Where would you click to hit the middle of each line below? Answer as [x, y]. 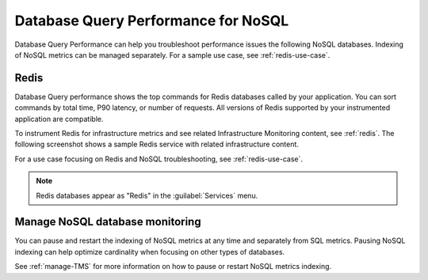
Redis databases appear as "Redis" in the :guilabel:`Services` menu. [147, 195]
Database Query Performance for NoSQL [152, 21]
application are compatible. [59, 119]
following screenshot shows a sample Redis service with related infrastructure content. [157, 144]
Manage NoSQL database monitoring [108, 222]
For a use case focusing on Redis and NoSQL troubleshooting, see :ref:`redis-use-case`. [159, 159]
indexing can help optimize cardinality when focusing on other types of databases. [150, 252]
